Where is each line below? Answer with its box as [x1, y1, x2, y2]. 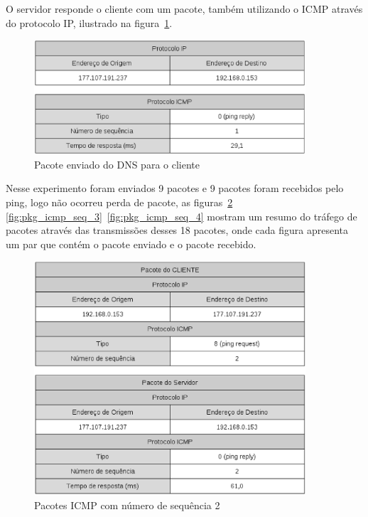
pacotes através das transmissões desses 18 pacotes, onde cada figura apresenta [6, 223, 349, 238]
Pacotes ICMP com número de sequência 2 [34, 497, 220, 512]
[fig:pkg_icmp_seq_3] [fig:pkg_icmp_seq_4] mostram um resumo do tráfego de [6, 208, 357, 223]
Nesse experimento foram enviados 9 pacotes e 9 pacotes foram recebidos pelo [6, 181, 344, 196]
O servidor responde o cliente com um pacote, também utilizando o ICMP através [6, 1, 363, 16]
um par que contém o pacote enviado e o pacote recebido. [6, 236, 256, 251]
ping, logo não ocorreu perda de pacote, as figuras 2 [6, 194, 233, 209]
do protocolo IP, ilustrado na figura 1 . [6, 15, 173, 30]
